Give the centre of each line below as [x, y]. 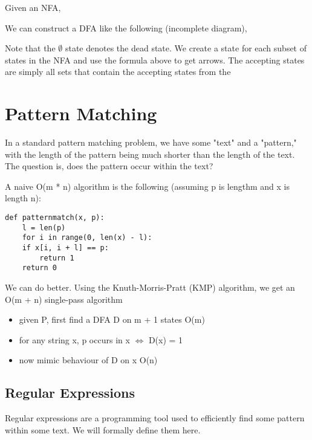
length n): [23, 198]
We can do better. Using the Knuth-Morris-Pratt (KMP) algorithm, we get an [150, 287]
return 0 [39, 268]
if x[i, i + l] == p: [65, 248]
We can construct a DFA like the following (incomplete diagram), [126, 27]
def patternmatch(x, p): [55, 218]
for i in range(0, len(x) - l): [87, 238]
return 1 [57, 258]
